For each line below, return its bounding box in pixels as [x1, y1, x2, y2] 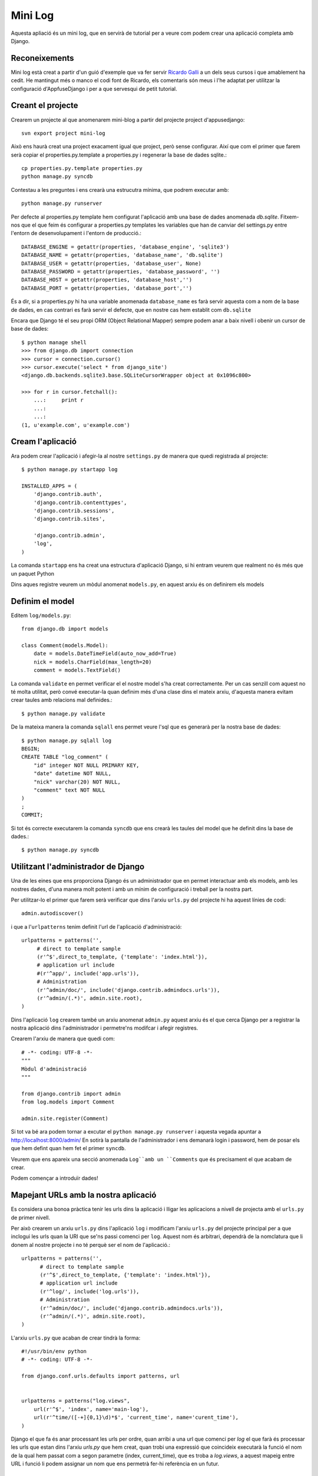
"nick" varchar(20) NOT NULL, [33, 778, 121, 785]
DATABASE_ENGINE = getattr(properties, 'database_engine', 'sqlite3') [21, 243, 230, 250]
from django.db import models [21, 626, 109, 632]
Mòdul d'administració [21, 1066, 87, 1072]
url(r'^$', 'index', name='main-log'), [33, 1406, 149, 1412]
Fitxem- [280, 213, 300, 220]
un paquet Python [11, 570, 55, 577]
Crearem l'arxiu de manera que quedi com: [11, 1035, 115, 1042]
